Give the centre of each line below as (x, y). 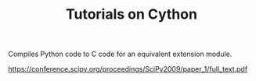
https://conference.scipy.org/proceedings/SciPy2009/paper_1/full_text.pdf (128, 69)
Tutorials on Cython (132, 14)
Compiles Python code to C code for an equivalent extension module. (120, 54)
